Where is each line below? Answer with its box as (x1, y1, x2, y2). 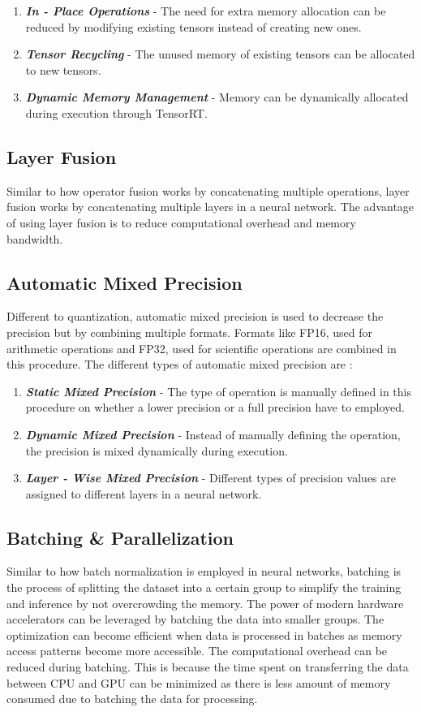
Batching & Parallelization (6, 524, 234, 550)
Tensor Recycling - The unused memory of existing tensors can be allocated (25, 45, 415, 63)
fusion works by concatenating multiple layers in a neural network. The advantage (6, 198, 415, 215)
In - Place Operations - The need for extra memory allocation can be (25, 2, 386, 19)
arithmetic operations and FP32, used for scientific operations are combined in (6, 339, 397, 356)
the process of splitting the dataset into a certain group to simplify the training (6, 579, 402, 596)
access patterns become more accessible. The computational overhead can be (6, 642, 388, 659)
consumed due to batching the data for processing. (6, 690, 258, 707)
